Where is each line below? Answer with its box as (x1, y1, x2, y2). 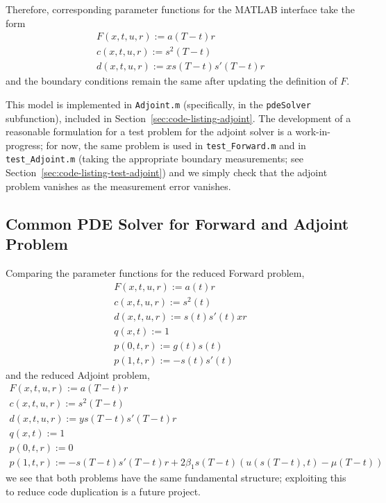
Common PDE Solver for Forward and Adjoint (6, 212, 349, 234)
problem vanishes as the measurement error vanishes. (6, 178, 231, 193)
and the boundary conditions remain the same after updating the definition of (6, 74, 337, 88)
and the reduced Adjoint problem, (6, 367, 150, 382)
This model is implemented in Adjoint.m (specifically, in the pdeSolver (6, 96, 311, 111)
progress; (6, 137, 43, 152)
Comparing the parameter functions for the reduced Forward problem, (6, 265, 305, 280)
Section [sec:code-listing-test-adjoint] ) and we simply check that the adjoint (6, 165, 328, 180)
